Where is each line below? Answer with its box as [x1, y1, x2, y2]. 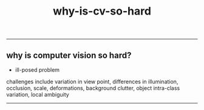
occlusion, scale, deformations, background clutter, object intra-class [6, 84, 180, 92]
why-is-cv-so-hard [52, 4, 152, 18]
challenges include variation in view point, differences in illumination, [6, 78, 178, 85]
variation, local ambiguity [6, 91, 70, 98]
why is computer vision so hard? [6, 50, 132, 60]
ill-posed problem [15, 66, 59, 74]
